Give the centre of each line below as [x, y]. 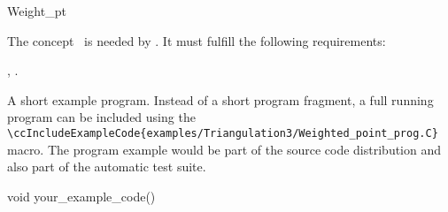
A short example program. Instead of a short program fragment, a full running [220, 99]
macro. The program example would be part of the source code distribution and [224, 149]
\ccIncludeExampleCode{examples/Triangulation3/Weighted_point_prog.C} [223, 133]
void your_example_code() [81, 196]
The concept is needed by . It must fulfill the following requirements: [197, 40]
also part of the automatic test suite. [107, 167]
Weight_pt [37, 11]
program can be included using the [101, 117]
